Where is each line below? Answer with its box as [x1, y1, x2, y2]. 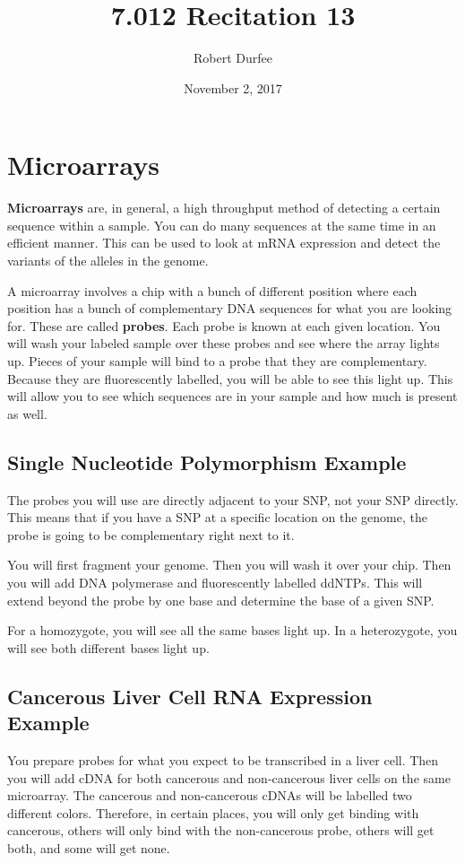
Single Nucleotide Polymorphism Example [7, 448, 407, 475]
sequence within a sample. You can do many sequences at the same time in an [7, 215, 436, 234]
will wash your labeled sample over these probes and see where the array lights [7, 334, 440, 353]
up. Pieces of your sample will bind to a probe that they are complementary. [7, 352, 427, 370]
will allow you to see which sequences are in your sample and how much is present [7, 387, 458, 405]
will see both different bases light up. [7, 638, 210, 657]
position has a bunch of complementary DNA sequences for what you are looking [7, 299, 452, 318]
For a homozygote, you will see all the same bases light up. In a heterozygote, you [7, 621, 458, 640]
